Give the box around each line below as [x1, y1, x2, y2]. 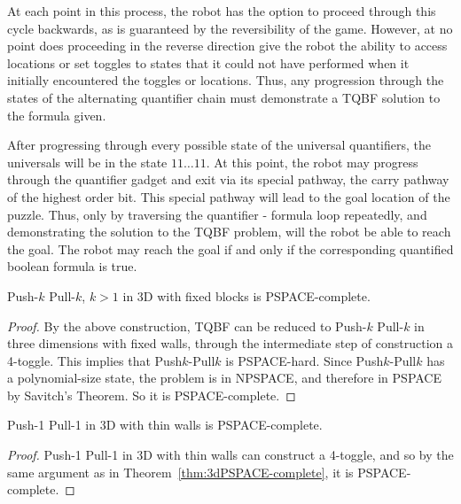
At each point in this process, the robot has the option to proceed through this [7, 2, 436, 19]
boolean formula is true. [7, 257, 137, 275]
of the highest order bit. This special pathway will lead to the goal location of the [7, 187, 450, 205]
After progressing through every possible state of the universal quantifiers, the [7, 136, 432, 154]
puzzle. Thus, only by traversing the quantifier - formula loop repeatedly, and [7, 205, 427, 223]
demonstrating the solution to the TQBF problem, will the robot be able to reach [7, 222, 451, 241]
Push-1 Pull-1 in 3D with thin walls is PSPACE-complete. [7, 415, 323, 434]
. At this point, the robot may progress [206, 152, 418, 171]
